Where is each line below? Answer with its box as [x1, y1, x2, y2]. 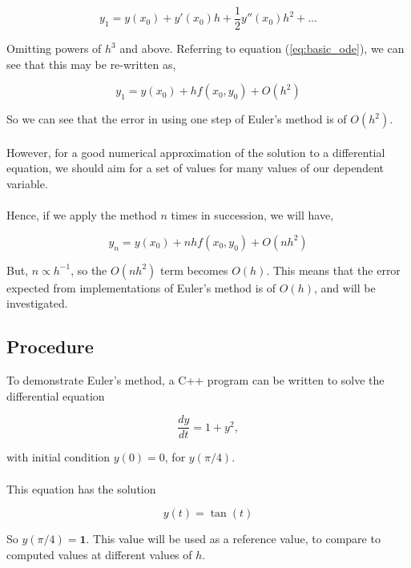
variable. [6, 175, 48, 192]
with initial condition [6, 449, 111, 465]
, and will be [314, 279, 376, 296]
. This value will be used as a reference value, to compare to [86, 530, 381, 547]
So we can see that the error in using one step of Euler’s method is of [6, 111, 347, 127]
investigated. [6, 295, 68, 312]
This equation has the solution [6, 480, 156, 497]
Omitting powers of [6, 40, 102, 57]
